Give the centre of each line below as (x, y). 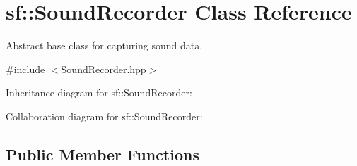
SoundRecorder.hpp (104, 69)
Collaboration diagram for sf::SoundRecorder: (104, 116)
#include (25, 69)
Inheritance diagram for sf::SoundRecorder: (99, 92)
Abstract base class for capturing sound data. (104, 45)
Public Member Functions (103, 154)
